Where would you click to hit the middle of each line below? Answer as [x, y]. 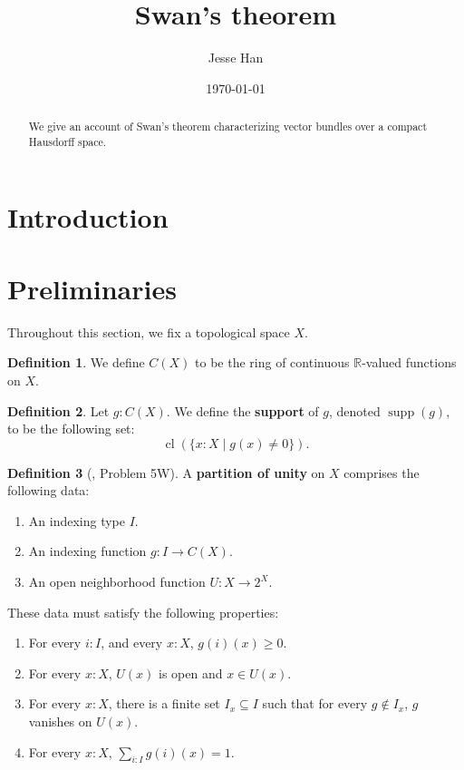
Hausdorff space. [68, 141]
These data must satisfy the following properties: [143, 612]
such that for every [315, 703]
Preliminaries [92, 288]
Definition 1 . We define [76, 362]
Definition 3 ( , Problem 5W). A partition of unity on [166, 472]
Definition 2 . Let [58, 410]
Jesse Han [236, 58]
